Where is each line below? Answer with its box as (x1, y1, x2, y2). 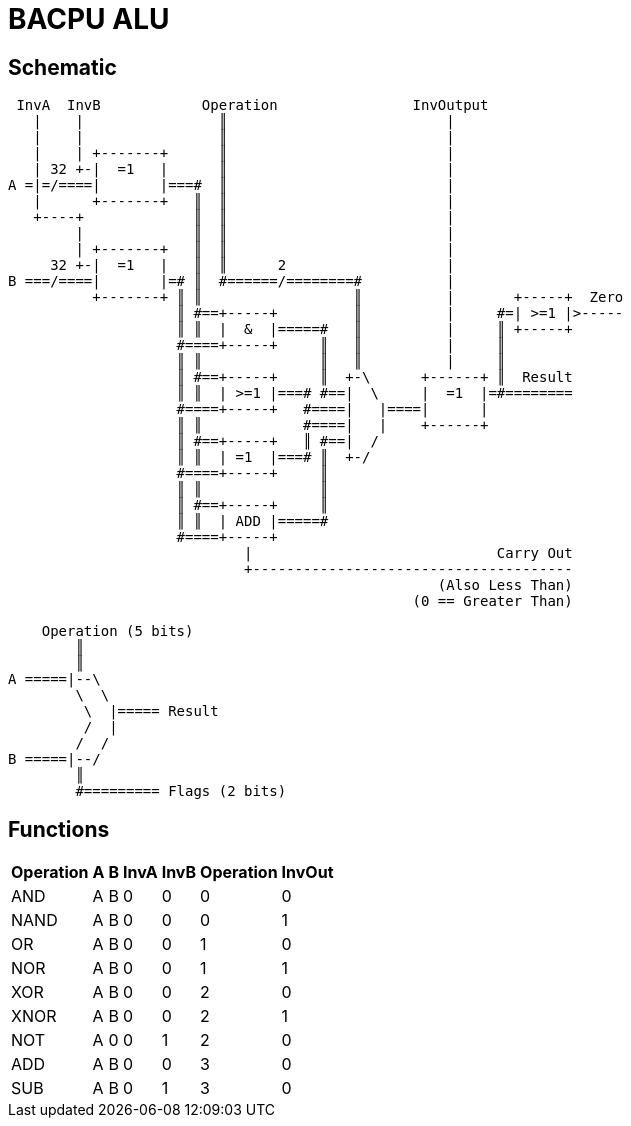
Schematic (8, 54, 117, 80)
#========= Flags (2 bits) (75, 783, 287, 800)
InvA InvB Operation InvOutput (16, 97, 489, 114)
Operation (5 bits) (41, 623, 194, 640)
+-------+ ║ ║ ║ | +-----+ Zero (92, 289, 624, 306)
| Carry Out (244, 545, 573, 562)
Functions (8, 816, 110, 842)
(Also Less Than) (437, 577, 573, 594)
